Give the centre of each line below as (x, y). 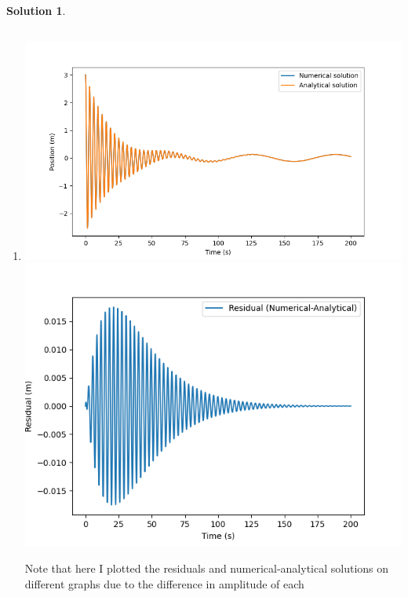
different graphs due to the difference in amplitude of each (164, 583)
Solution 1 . (36, 10)
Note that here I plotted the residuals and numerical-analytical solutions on (207, 568)
